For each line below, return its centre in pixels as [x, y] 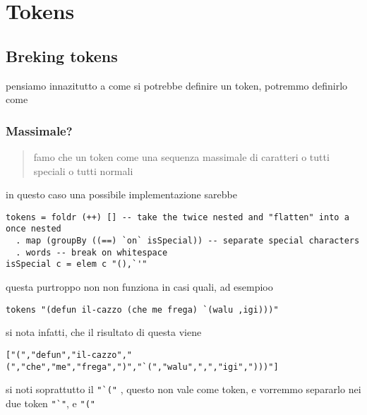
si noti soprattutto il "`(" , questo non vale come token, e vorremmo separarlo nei [183, 389]
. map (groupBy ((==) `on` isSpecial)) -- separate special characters [188, 241]
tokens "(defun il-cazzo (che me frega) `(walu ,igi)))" [142, 309]
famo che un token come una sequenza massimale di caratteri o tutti [181, 156]
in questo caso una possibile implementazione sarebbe [121, 194]
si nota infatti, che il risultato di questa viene [104, 332]
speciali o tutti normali [83, 170]
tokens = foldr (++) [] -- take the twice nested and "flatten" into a [178, 217]
